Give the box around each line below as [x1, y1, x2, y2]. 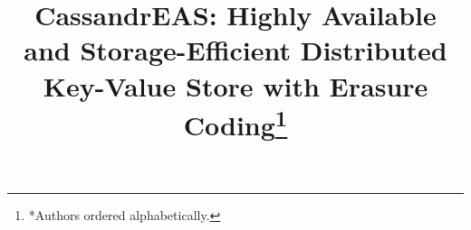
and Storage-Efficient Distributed [24, 32, 447, 69]
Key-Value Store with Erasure [43, 67, 428, 104]
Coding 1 [183, 102, 288, 143]
